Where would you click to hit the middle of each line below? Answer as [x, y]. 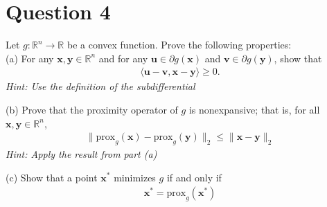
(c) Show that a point [52, 177]
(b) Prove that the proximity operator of [92, 109]
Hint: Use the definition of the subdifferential [100, 86]
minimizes [135, 177]
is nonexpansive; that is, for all [254, 109]
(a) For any [30, 58]
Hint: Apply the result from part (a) [81, 153]
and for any [123, 58]
